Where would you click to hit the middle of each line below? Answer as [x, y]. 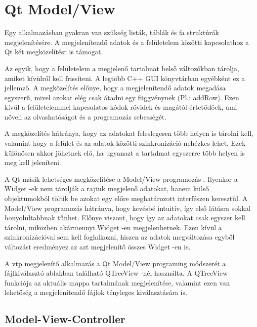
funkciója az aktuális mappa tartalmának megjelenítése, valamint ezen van [117, 282]
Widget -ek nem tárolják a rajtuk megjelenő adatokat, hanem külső [107, 188]
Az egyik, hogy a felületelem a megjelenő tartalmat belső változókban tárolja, [122, 68]
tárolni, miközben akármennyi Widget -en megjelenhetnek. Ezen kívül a [113, 227]
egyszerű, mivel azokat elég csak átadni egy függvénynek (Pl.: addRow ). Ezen [122, 97]
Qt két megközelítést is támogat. [54, 52]
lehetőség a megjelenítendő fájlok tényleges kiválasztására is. [96, 292]
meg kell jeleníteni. [33, 162]
